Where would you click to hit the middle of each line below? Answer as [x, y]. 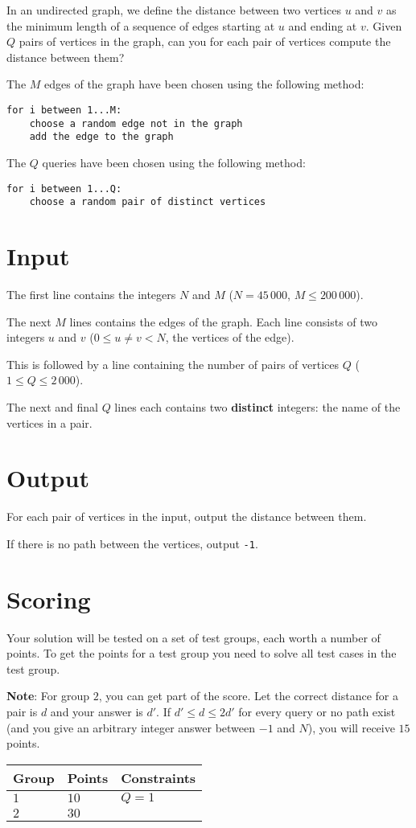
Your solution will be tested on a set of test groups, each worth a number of [194, 637]
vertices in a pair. [49, 422]
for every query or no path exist [317, 711]
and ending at [323, 25]
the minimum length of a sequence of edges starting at [141, 25]
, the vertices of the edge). [230, 337]
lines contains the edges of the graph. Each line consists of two [224, 321]
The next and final [52, 406]
